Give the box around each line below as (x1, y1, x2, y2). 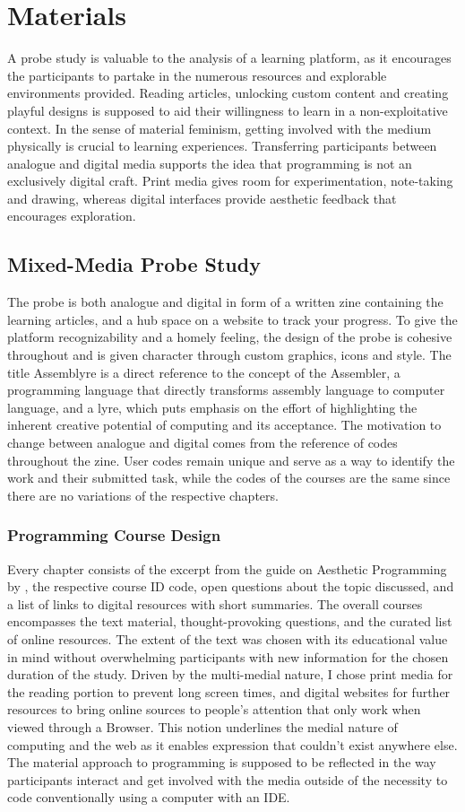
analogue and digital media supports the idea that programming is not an (7, 153, 412, 172)
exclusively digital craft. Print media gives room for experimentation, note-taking (7, 171, 453, 190)
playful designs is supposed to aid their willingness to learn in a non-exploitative (7, 100, 448, 119)
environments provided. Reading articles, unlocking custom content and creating (7, 83, 449, 102)
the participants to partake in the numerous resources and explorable (7, 65, 387, 84)
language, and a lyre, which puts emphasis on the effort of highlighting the (7, 397, 418, 416)
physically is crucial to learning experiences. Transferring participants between (7, 136, 437, 155)
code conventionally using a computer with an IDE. (7, 788, 290, 807)
